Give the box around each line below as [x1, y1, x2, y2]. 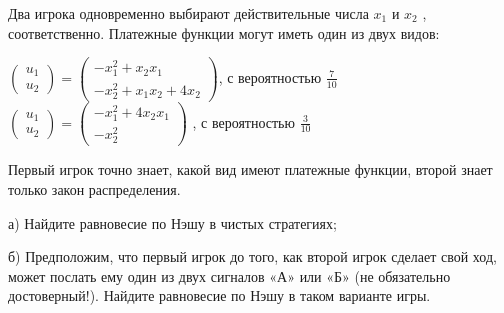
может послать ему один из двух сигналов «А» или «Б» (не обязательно [8, 265, 451, 286]
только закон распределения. [8, 178, 181, 199]
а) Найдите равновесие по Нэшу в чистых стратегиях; [8, 212, 337, 233]
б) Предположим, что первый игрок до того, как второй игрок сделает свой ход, [8, 246, 497, 267]
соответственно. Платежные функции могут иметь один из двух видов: [8, 22, 440, 43]
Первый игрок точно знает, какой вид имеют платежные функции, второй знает [8, 159, 493, 180]
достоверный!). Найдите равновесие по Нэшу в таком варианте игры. [8, 285, 431, 306]
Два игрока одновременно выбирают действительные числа [8, 3, 369, 23]
